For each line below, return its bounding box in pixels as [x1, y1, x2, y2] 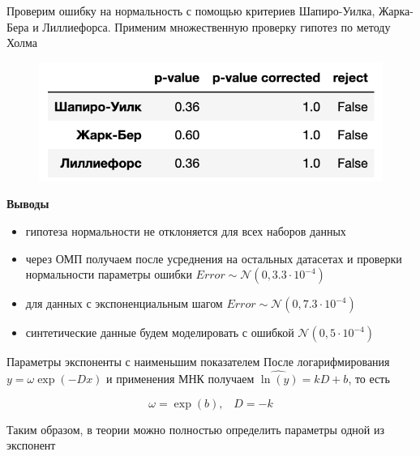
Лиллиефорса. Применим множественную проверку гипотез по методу [42, 18, 391, 35]
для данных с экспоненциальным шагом [25, 295, 223, 312]
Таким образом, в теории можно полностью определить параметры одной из [6, 420, 384, 437]
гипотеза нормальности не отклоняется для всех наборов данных [25, 222, 346, 239]
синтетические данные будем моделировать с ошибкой [25, 324, 294, 341]
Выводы [6, 195, 49, 212]
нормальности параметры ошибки [25, 266, 192, 283]
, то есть [348, 369, 390, 386]
